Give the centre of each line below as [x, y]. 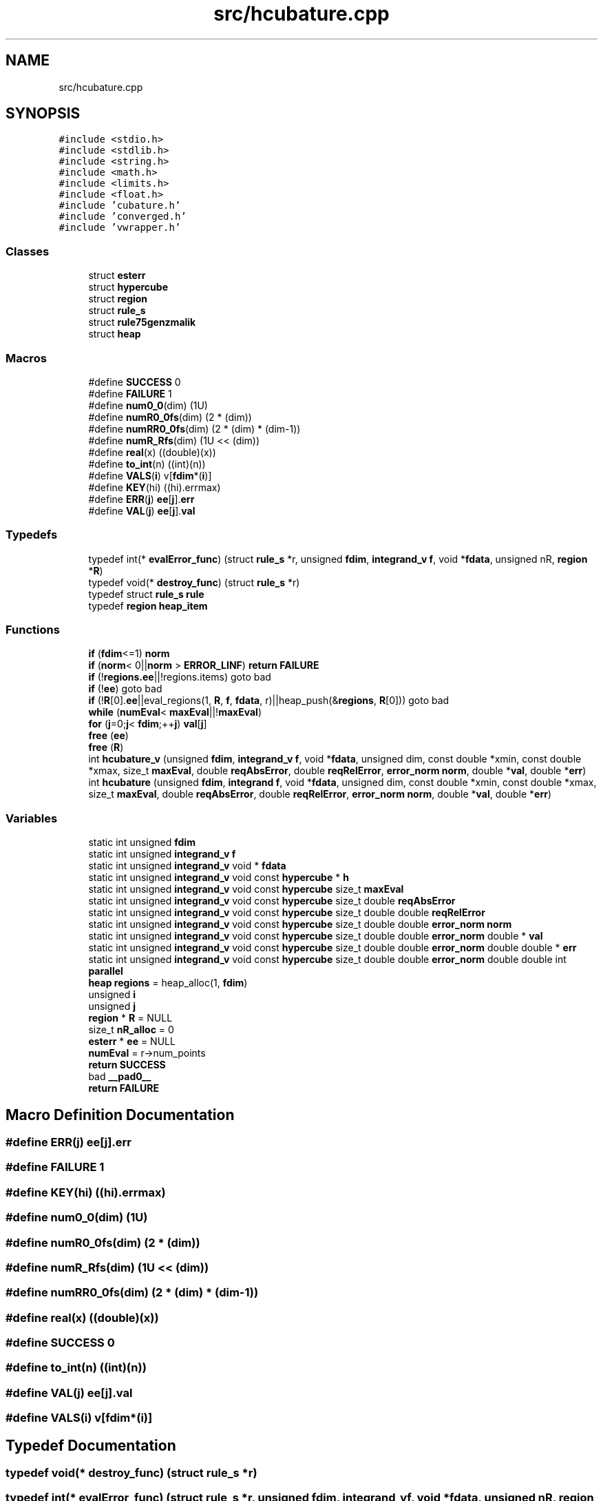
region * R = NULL [130, 1018]
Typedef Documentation [91, 1445]
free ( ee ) [108, 736]
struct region [118, 299]
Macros [26, 358]
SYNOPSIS [43, 114]
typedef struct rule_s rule [146, 594]
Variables [32, 818]
